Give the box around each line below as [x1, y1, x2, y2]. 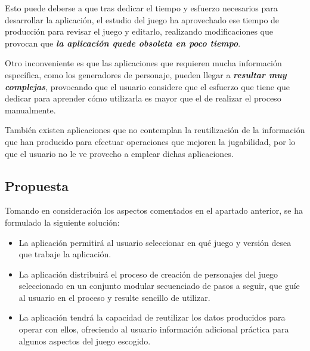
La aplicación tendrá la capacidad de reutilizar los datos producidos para [18, 311, 286, 324]
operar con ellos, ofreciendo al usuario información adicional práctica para [18, 323, 289, 335]
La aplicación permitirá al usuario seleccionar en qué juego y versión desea [18, 236, 292, 248]
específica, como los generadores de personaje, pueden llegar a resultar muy [5, 68, 287, 81]
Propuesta [5, 176, 69, 195]
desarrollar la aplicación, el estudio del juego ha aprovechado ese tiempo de [5, 13, 280, 26]
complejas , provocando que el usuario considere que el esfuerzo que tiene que [5, 80, 290, 93]
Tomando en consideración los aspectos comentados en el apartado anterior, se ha [5, 204, 303, 217]
